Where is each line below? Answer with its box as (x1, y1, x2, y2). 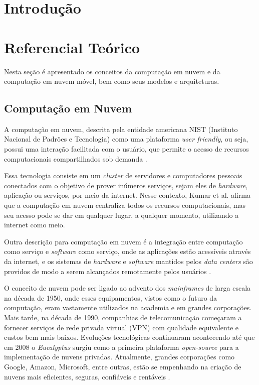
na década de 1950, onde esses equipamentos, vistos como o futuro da (4, 292, 217, 303)
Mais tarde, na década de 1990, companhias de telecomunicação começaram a (4, 312, 242, 322)
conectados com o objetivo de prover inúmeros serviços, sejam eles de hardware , (4, 180, 248, 190)
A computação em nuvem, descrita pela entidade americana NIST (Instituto (4, 123, 238, 134)
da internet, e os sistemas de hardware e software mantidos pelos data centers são (4, 256, 253, 267)
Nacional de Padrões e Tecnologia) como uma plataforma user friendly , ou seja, (4, 134, 248, 144)
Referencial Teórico (4, 37, 140, 57)
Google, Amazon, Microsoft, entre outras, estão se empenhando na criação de (4, 361, 241, 371)
